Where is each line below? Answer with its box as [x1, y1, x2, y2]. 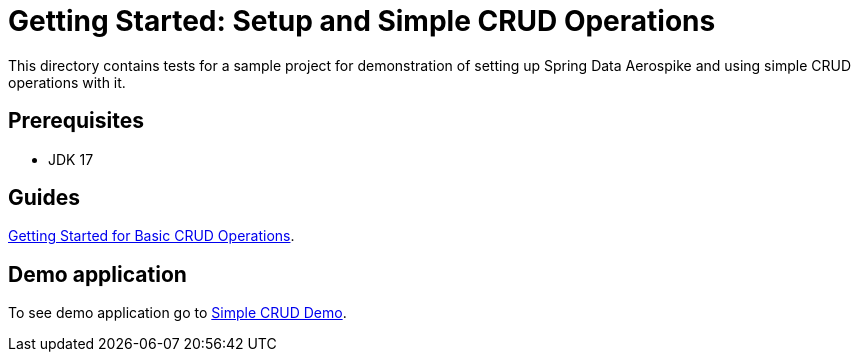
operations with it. [8, 73, 126, 91]
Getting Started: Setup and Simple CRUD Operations [8, 4, 716, 38]
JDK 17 [48, 150, 94, 168]
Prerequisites [8, 108, 144, 134]
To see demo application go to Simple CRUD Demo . [8, 304, 347, 322]
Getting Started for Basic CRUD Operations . [8, 227, 295, 245]
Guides [8, 185, 81, 211]
